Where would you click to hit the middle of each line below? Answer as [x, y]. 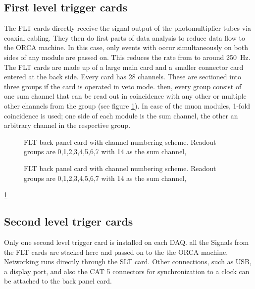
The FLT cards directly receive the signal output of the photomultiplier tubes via [127, 28]
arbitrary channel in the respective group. [67, 125]
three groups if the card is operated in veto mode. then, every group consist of [123, 86]
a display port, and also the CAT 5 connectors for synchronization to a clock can [127, 271]
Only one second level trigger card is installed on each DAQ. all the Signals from [127, 242]
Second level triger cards [69, 221]
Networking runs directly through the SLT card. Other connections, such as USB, [128, 261]
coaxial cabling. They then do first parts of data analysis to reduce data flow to [125, 37]
